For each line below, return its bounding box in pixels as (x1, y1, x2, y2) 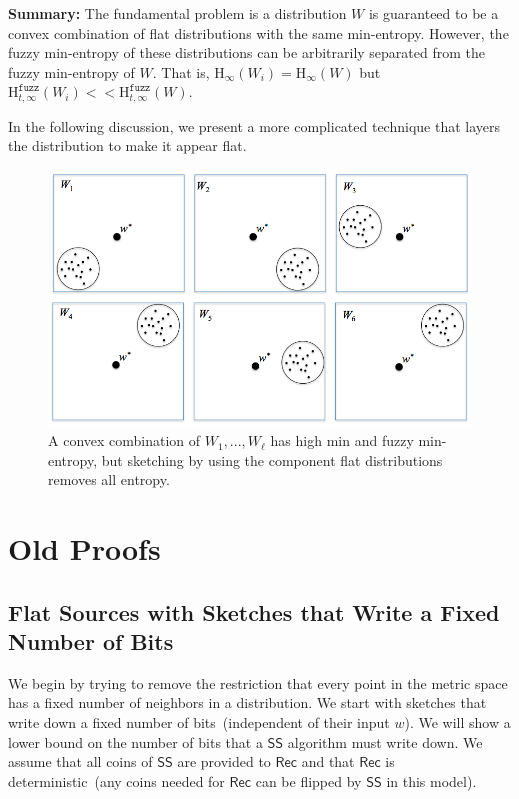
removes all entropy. (48, 469, 170, 490)
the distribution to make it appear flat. (8, 135, 247, 156)
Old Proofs (8, 528, 161, 569)
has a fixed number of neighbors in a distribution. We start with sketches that (8, 692, 487, 713)
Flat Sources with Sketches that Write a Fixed (8, 596, 500, 627)
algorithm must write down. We (287, 731, 483, 752)
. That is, (152, 61, 210, 82)
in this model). (386, 770, 477, 791)
